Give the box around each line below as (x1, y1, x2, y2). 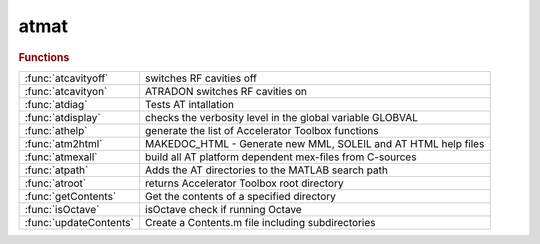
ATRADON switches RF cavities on (145, 84, 307, 98)
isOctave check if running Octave (145, 202, 302, 216)
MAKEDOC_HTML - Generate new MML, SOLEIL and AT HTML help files (145, 136, 485, 150)
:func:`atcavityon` (24, 84, 108, 98)
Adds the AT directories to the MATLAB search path (145, 163, 389, 177)
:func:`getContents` (24, 189, 117, 203)
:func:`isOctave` (24, 202, 100, 216)
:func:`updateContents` (24, 215, 134, 229)
